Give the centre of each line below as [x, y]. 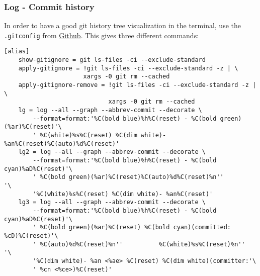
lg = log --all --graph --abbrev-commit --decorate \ [110, 110]
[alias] [17, 52]
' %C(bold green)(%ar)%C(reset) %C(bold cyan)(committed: [132, 227]
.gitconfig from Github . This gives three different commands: [102, 35]
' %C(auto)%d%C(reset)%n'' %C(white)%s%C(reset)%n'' [139, 244]
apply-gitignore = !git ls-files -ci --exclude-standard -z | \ [128, 68]
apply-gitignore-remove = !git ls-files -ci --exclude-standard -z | [137, 85]
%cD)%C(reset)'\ [31, 236]
